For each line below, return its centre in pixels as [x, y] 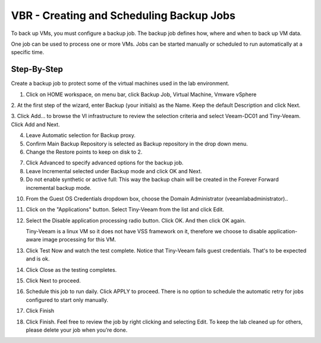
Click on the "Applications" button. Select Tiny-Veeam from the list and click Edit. [125, 209]
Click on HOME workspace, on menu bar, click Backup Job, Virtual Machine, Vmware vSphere [141, 94]
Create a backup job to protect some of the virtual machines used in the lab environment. [120, 84]
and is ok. [38, 259]
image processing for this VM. [79, 240]
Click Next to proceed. [53, 281]
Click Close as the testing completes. [71, 269]
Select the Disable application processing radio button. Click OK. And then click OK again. [136, 220]
